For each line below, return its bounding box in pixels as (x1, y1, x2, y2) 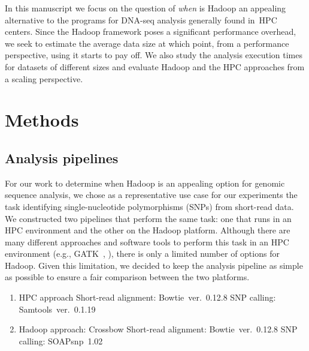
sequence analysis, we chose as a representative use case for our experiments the (5, 188, 298, 201)
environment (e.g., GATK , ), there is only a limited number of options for (5, 247, 280, 260)
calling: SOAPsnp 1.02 (19, 334, 103, 347)
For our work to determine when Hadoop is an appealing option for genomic (5, 176, 285, 189)
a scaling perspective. (5, 72, 83, 85)
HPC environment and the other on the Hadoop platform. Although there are (5, 224, 290, 236)
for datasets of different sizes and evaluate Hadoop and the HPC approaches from (5, 60, 305, 73)
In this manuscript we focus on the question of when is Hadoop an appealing (5, 2, 286, 14)
